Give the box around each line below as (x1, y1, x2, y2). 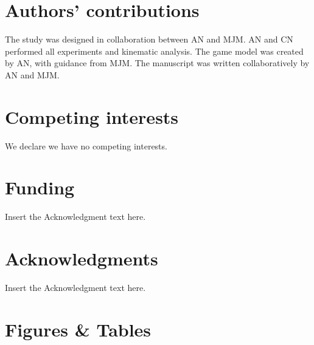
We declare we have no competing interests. (5, 139, 167, 152)
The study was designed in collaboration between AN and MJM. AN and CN (5, 33, 293, 46)
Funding (5, 175, 75, 200)
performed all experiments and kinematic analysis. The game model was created (5, 44, 304, 57)
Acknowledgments (5, 246, 158, 271)
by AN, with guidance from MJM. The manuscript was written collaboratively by (5, 56, 310, 69)
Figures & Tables (5, 316, 152, 341)
